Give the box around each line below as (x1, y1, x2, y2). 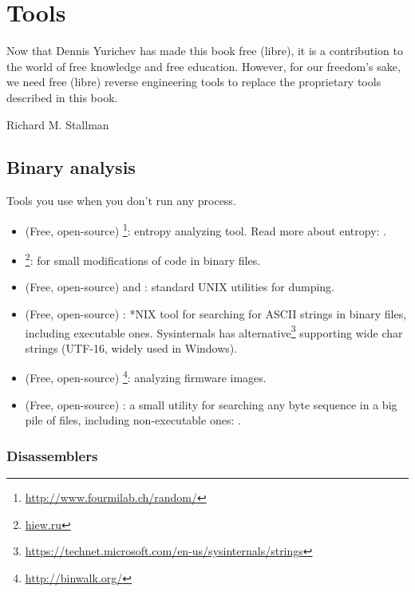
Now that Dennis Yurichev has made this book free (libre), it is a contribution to (6, 42, 403, 59)
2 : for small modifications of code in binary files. (25, 250, 261, 268)
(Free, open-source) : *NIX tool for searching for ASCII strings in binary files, (25, 305, 407, 322)
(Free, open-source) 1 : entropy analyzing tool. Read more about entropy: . (25, 219, 386, 239)
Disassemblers (6, 445, 98, 465)
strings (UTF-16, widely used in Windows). (25, 339, 238, 356)
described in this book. (6, 89, 118, 105)
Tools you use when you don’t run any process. (6, 192, 236, 209)
